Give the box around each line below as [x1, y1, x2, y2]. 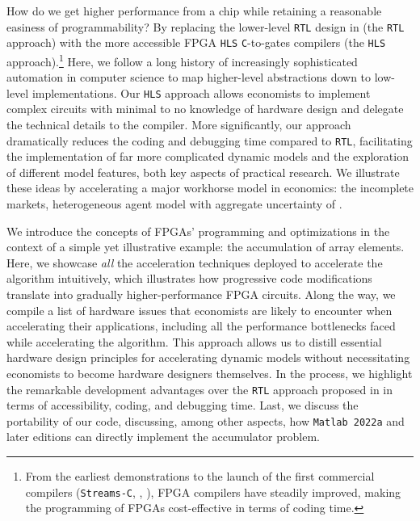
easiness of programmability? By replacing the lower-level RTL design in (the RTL [6, 18, 405, 35]
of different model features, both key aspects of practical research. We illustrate [6, 163, 400, 180]
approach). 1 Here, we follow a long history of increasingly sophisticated [6, 50, 358, 69]
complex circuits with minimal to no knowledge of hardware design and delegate [6, 100, 404, 117]
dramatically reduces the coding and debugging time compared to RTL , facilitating [6, 132, 413, 149]
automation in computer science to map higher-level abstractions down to [6, 69, 372, 86]
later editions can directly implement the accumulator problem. [6, 428, 320, 445]
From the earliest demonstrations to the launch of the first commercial [25, 468, 375, 485]
